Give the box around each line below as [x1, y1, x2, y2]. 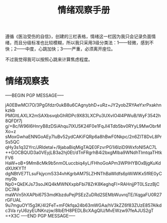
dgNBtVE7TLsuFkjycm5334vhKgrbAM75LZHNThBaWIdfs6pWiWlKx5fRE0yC [5, 171, 162, 177]
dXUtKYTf [5, 165, 26, 171]
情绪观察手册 [57, 4, 110, 16]
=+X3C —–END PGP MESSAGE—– [5, 213, 76, 219]
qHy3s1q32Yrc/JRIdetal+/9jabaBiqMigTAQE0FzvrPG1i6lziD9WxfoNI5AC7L [5, 145, 157, 150]
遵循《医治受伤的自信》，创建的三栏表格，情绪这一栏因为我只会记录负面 [5, 33, 152, 40]
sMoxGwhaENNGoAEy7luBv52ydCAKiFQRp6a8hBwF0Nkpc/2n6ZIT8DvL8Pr [5, 134, 162, 140]
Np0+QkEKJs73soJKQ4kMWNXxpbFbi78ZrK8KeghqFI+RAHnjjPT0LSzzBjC [5, 181, 160, 187]
